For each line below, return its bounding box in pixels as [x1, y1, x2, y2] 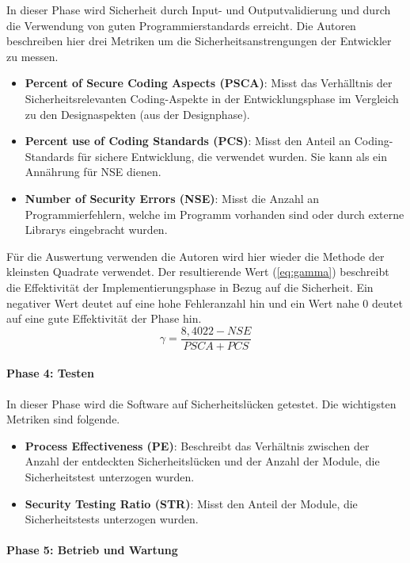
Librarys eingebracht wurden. [25, 221, 168, 238]
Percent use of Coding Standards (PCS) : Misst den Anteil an [25, 132, 351, 149]
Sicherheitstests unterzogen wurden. [25, 511, 199, 527]
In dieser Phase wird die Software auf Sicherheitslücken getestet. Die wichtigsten [6, 395, 397, 412]
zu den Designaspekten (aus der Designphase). [25, 105, 250, 122]
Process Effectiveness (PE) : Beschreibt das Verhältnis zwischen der [25, 437, 370, 454]
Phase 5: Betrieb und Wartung [6, 542, 178, 558]
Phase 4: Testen [6, 365, 94, 381]
